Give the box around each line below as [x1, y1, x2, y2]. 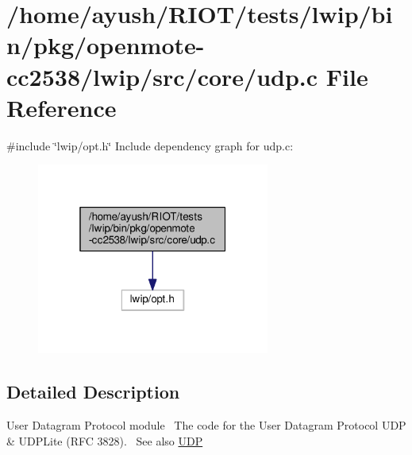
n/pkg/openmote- [6, 29, 205, 61]
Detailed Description [6, 379, 180, 404]
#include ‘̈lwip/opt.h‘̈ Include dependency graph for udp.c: [6, 137, 294, 154]
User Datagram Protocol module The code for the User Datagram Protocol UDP [6, 417, 406, 434]
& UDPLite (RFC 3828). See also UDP [6, 432, 203, 449]
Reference [6, 91, 117, 123]
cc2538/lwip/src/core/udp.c [6, 60, 318, 92]
